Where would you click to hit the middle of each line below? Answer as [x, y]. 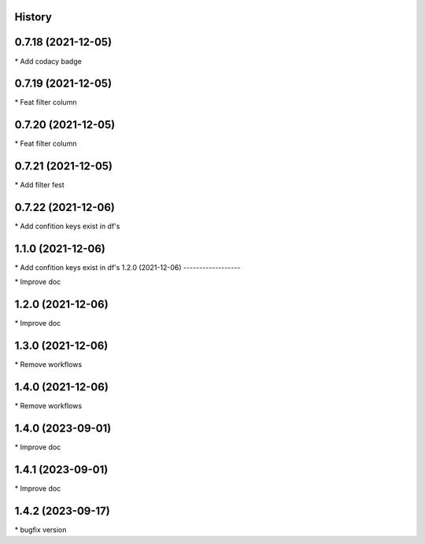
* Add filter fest [39, 185]
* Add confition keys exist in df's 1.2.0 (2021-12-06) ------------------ [128, 268]
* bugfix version [41, 529]
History [33, 17]
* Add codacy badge [48, 61]
